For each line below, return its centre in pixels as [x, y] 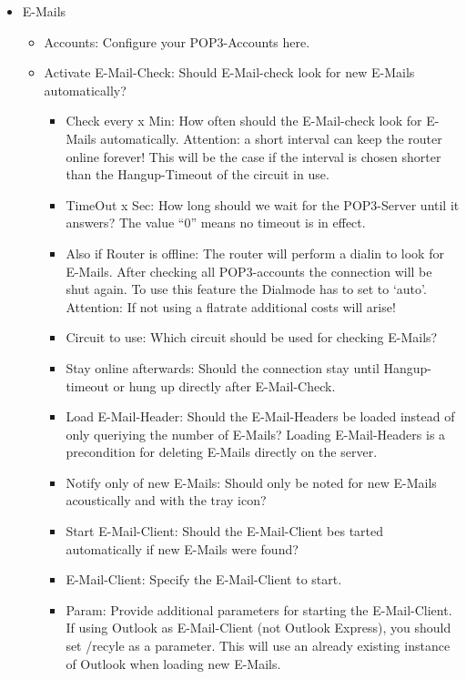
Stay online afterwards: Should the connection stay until [223, 367]
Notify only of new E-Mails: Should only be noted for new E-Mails [251, 482]
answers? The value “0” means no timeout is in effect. [216, 223]
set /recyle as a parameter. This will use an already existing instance [258, 646]
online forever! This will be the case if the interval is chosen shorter [253, 156]
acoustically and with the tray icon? [166, 500]
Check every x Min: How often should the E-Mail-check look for [244, 121]
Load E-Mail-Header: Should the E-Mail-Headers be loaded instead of [260, 416]
